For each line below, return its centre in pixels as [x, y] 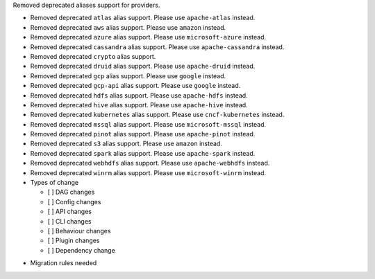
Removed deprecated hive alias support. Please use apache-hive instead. [139, 105]
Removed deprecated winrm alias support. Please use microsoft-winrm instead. [148, 172]
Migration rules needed [64, 263]
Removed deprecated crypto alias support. [93, 56]
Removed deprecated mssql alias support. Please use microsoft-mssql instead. [148, 124]
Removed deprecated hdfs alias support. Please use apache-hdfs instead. [139, 95]
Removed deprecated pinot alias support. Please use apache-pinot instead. [143, 134]
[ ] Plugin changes [74, 241]
